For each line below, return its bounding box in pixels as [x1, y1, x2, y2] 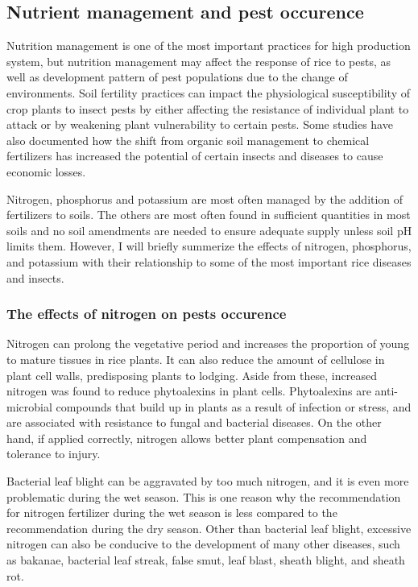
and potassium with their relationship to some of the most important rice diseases [6, 253, 412, 270]
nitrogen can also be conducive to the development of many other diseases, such [6, 535, 400, 552]
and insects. [6, 269, 64, 286]
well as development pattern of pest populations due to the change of [6, 68, 348, 85]
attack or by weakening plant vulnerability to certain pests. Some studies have [6, 116, 393, 133]
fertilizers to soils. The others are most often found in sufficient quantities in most [6, 206, 411, 223]
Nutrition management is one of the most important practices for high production [6, 37, 411, 54]
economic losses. [6, 163, 86, 180]
